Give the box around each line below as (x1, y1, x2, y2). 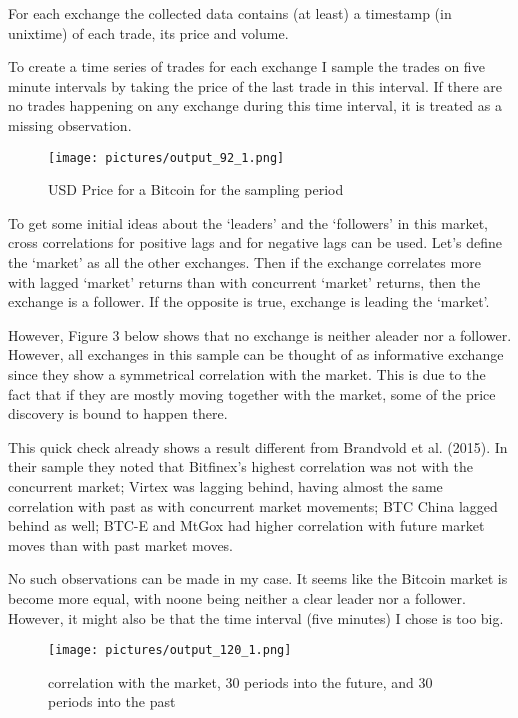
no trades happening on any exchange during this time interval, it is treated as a (8, 95, 502, 116)
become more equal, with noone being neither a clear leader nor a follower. (8, 587, 466, 608)
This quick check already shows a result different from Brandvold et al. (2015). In (8, 436, 508, 457)
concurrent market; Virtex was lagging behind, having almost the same (8, 475, 443, 496)
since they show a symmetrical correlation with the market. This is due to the (8, 363, 486, 384)
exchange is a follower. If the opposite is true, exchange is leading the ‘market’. (8, 291, 490, 312)
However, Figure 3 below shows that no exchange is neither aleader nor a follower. (8, 324, 512, 345)
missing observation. (8, 114, 132, 135)
